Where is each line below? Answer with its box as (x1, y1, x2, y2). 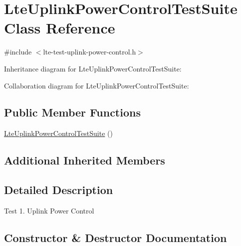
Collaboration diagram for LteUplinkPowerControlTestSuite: (4, 80, 189, 90)
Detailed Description (4, 182, 113, 197)
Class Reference (4, 17, 115, 38)
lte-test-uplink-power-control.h (43, 46, 136, 57)
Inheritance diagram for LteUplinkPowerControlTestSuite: (4, 63, 182, 73)
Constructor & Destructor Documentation (4, 229, 227, 245)
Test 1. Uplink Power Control (4, 205, 94, 215)
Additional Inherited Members (4, 152, 165, 168)
